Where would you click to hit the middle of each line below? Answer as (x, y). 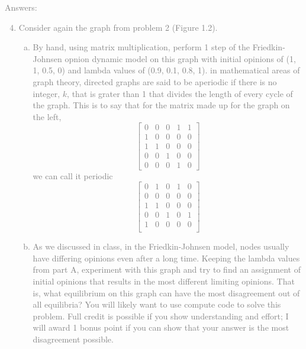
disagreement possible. (73, 339)
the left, (47, 116)
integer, (46, 93)
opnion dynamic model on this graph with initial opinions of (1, (180, 58)
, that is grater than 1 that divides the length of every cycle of (180, 93)
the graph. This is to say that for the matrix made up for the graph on (161, 105)
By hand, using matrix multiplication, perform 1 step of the (141, 47)
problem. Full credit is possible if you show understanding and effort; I (161, 316)
